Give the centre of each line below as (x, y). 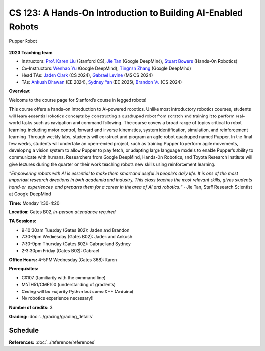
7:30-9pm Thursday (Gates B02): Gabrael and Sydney (76, 244)
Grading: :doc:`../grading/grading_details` (51, 317)
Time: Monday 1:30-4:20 (34, 203)
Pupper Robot (23, 41)
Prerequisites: (24, 268)
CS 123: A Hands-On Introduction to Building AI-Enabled (126, 13)
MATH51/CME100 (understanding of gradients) (69, 285)
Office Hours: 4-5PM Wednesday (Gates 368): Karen (63, 260)
